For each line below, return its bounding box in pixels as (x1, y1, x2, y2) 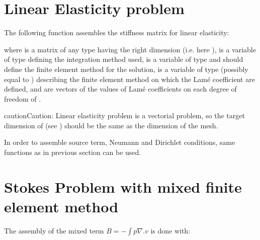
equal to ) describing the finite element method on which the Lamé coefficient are (4, 73, 255, 84)
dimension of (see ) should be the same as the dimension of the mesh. (4, 120, 218, 130)
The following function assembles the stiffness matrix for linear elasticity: (4, 27, 229, 38)
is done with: (150, 225, 191, 235)
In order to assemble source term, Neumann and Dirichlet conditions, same (4, 137, 235, 147)
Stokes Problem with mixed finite (4, 176, 242, 197)
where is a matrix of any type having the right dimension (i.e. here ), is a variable (4, 44, 256, 54)
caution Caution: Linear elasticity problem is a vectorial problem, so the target (4, 110, 245, 121)
